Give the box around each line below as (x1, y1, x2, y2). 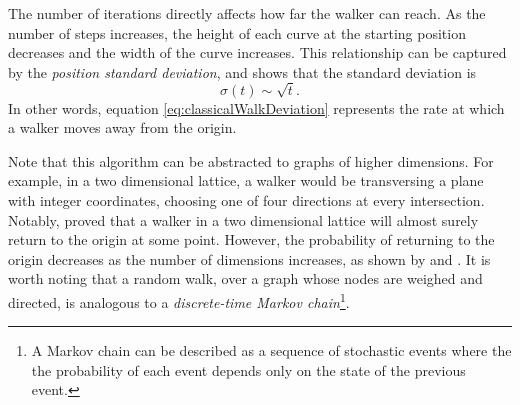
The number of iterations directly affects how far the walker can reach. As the (8, 3, 486, 23)
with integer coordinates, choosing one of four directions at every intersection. (8, 189, 485, 210)
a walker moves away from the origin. (8, 117, 237, 138)
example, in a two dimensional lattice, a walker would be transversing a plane (8, 170, 484, 191)
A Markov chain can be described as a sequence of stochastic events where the (31, 340, 512, 361)
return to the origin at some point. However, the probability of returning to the (8, 229, 495, 250)
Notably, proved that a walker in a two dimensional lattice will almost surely (8, 209, 479, 230)
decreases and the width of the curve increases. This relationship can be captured (8, 42, 507, 63)
